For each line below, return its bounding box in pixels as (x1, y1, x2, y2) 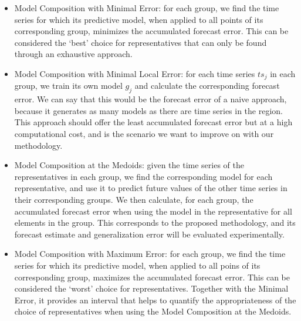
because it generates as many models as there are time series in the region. (14, 104, 283, 116)
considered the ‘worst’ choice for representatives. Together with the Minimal (14, 282, 289, 295)
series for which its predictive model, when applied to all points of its (14, 13, 263, 25)
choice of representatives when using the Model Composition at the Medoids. (14, 305, 292, 317)
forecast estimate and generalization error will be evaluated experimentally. (14, 228, 285, 240)
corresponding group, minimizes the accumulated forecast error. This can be (14, 25, 289, 37)
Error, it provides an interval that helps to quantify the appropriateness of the (14, 293, 296, 306)
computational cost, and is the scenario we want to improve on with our (14, 128, 274, 139)
